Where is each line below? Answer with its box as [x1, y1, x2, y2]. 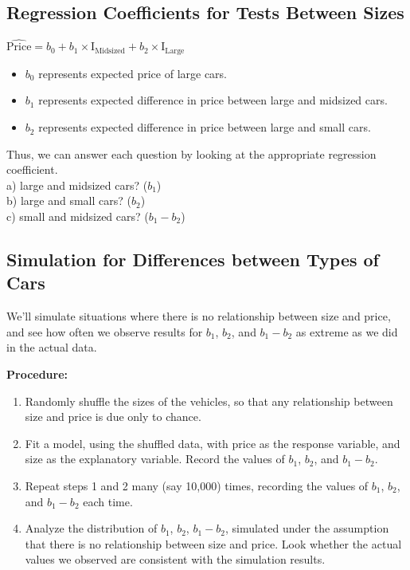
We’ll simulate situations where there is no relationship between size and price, [6, 308, 391, 324]
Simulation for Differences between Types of [6, 247, 379, 272]
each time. [83, 493, 133, 509]
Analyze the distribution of [25, 520, 158, 537]
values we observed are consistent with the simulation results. [25, 551, 326, 568]
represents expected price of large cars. [38, 65, 227, 81]
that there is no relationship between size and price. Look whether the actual [25, 535, 402, 552]
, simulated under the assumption [225, 520, 389, 537]
